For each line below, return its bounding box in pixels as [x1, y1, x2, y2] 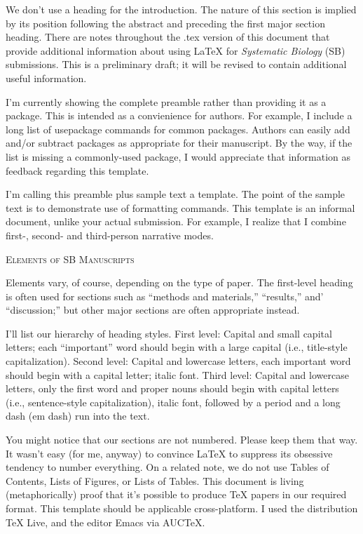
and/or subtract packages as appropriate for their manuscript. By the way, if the [6, 135, 352, 150]
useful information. [6, 70, 87, 85]
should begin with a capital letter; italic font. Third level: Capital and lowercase [6, 367, 349, 382]
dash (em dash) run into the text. [6, 408, 150, 423]
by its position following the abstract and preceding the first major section [6, 15, 325, 30]
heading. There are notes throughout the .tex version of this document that [6, 29, 330, 44]
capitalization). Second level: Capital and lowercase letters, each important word [6, 354, 351, 368]
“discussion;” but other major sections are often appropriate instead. [6, 302, 300, 317]
